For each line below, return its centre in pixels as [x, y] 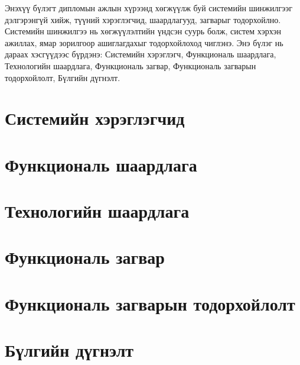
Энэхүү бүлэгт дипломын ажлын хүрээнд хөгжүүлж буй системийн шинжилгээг [149, 8]
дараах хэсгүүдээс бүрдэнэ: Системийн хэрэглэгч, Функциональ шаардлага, [141, 54]
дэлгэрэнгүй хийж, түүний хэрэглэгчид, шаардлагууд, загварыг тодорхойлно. [143, 19]
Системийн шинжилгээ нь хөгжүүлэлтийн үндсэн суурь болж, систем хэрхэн [143, 31]
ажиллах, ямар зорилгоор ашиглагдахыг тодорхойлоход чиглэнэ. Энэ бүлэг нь [144, 42]
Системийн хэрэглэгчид [95, 118]
